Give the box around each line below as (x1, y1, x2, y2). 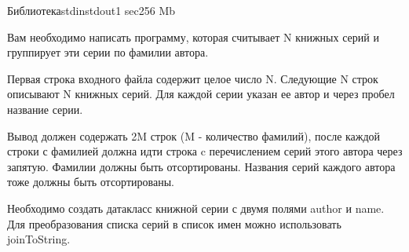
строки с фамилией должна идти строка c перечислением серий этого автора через (7, 143, 403, 159)
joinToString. (7, 231, 71, 247)
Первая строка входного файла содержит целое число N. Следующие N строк (7, 70, 378, 86)
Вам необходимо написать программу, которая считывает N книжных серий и (7, 28, 379, 45)
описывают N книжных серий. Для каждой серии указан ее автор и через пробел (7, 86, 395, 102)
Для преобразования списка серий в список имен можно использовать (7, 215, 341, 232)
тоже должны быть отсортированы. (7, 173, 174, 190)
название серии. (7, 100, 83, 117)
